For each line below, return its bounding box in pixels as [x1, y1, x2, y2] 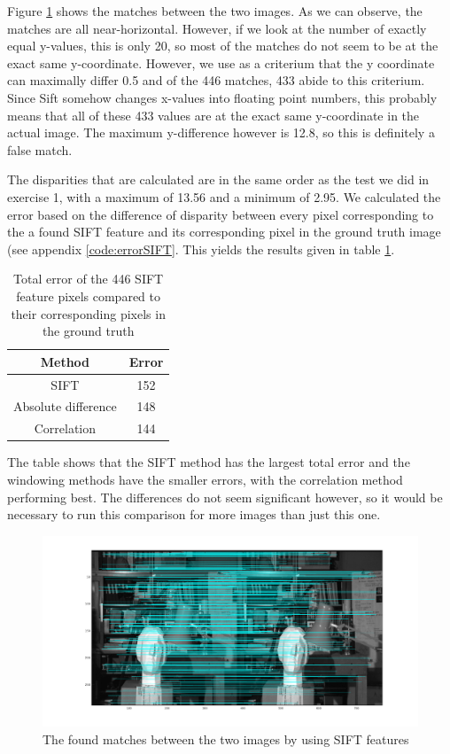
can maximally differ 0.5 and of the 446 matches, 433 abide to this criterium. [7, 71, 425, 89]
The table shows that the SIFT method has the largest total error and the [7, 453, 410, 471]
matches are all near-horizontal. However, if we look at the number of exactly [7, 19, 427, 37]
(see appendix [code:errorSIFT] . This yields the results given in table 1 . [7, 239, 395, 258]
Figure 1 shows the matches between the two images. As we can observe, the [7, 2, 423, 19]
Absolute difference [13, 397, 117, 416]
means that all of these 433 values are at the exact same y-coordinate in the [7, 105, 420, 124]
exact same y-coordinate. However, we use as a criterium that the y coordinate [7, 53, 435, 72]
